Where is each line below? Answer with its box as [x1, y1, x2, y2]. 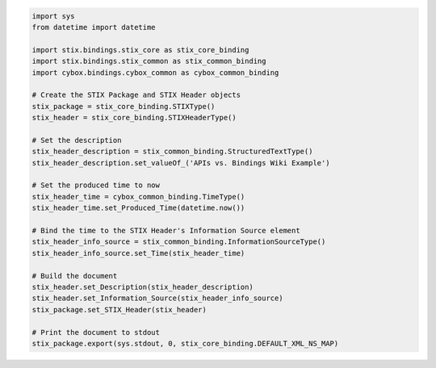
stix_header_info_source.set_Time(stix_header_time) [31, 249, 245, 257]
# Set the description [31, 136, 122, 144]
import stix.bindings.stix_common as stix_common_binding [31, 56, 266, 66]
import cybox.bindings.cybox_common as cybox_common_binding [31, 68, 279, 77]
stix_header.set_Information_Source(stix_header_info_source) [31, 294, 283, 303]
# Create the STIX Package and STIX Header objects [31, 90, 241, 100]
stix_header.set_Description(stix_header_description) [31, 282, 254, 291]
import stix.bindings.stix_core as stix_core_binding [31, 45, 249, 54]
